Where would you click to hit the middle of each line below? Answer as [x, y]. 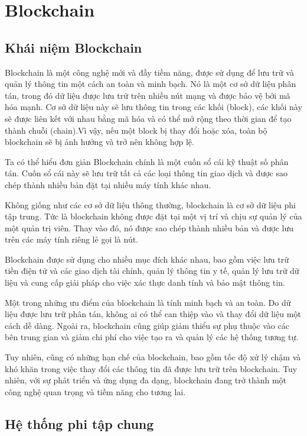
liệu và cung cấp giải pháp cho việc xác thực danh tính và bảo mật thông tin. [145, 282]
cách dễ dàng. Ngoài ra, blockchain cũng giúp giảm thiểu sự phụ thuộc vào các [147, 325]
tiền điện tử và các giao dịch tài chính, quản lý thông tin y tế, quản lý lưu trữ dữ [152, 271]
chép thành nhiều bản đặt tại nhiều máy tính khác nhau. [108, 184]
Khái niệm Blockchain [74, 47]
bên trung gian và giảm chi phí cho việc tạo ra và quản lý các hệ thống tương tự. [152, 337]
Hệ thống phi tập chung [79, 423]
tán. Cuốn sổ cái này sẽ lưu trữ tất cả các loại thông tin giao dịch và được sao [146, 173]
